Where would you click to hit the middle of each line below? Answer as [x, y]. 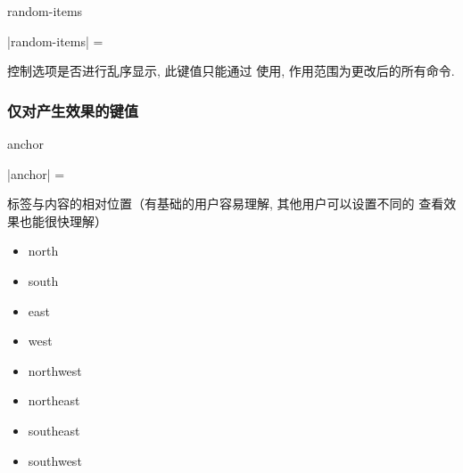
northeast [54, 400]
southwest [55, 460]
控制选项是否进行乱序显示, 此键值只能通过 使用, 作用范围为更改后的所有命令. [231, 71]
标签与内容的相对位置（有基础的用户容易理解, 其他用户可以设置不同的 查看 [226, 204]
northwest [55, 370]
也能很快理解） [63, 220]
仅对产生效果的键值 [73, 110]
